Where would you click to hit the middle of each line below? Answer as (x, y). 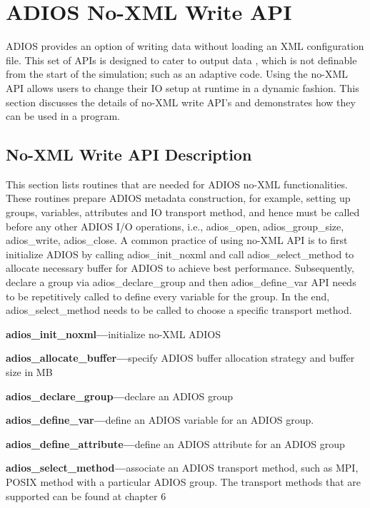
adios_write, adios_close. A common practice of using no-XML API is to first (177, 240)
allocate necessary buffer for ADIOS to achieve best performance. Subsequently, (180, 268)
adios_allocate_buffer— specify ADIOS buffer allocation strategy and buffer (180, 358)
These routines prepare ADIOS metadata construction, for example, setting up (178, 198)
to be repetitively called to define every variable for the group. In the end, (168, 296)
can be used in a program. (63, 116)
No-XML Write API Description (129, 154)
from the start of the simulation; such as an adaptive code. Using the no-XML (177, 74)
